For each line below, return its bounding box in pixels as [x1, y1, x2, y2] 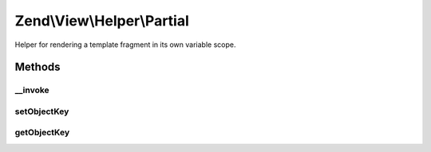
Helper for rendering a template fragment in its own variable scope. [14, 40, 236, 49]
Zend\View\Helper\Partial [14, 12, 189, 29]
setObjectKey [14, 106, 69, 117]
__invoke [14, 84, 49, 95]
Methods [14, 60, 61, 74]
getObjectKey [14, 127, 70, 138]
